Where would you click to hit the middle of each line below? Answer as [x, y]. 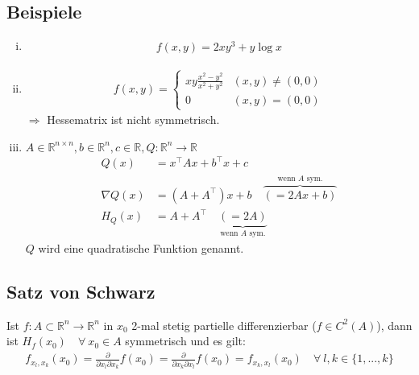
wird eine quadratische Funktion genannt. [141, 247]
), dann [394, 325]
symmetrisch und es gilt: [185, 341]
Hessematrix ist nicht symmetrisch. [133, 120]
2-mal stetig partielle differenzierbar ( [224, 325]
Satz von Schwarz [81, 291]
